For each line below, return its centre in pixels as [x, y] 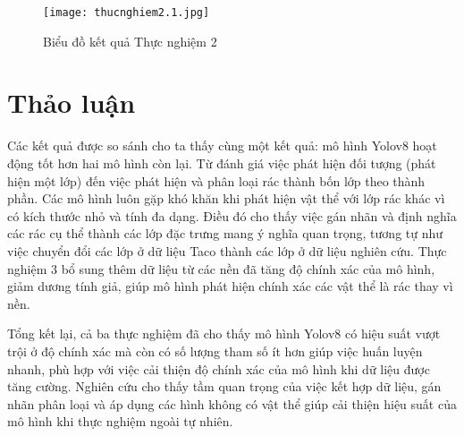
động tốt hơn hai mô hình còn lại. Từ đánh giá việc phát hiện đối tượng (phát [222, 162]
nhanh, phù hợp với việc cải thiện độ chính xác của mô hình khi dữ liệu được [219, 368]
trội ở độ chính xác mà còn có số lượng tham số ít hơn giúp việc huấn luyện [215, 351]
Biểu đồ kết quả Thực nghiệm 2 [130, 41]
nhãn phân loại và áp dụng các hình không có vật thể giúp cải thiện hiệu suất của [232, 403]
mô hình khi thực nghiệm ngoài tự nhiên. [120, 421]
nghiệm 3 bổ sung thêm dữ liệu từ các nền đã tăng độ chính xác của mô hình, [221, 268]
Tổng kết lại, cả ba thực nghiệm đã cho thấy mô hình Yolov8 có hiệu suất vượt [224, 333]
